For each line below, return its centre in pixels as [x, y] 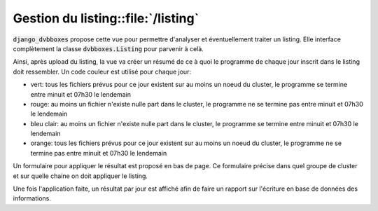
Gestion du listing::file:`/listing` [106, 18]
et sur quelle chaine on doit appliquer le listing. [80, 176]
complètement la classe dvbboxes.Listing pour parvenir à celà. [108, 48]
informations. [32, 198]
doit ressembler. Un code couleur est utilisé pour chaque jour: [102, 72]
